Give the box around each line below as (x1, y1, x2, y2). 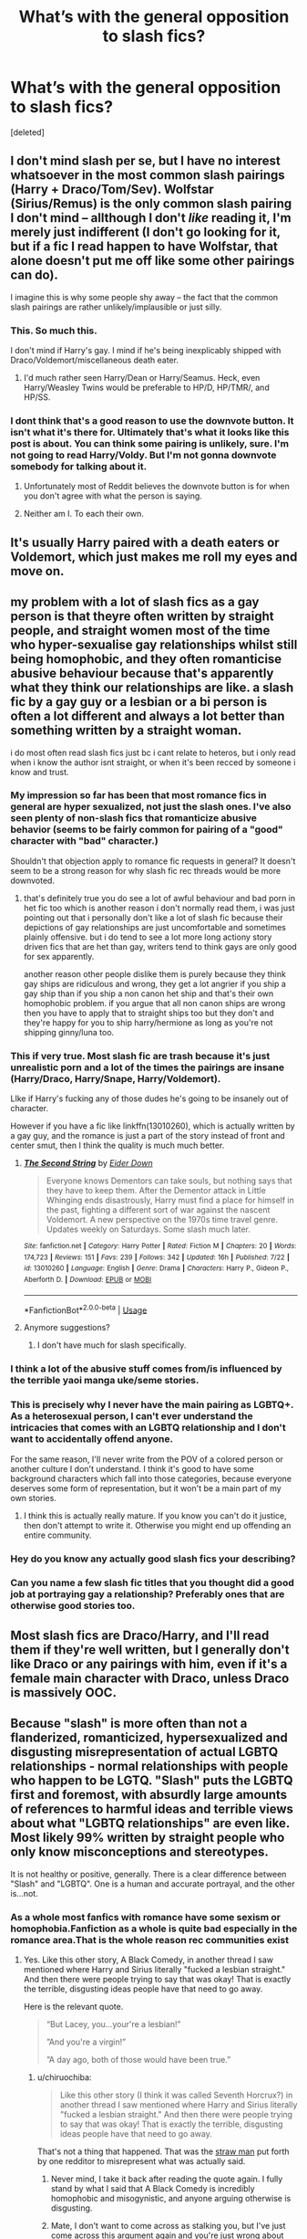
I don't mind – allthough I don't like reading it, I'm (10, 210, 292, 226)
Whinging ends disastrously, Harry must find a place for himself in (46, 1194, 295, 1206)
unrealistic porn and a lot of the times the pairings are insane (10, 1061, 285, 1074)
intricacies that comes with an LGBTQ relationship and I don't (10, 1422, 286, 1435)
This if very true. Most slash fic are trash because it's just (10, 1049, 271, 1062)
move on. (10, 563, 65, 579)
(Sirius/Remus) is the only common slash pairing (10, 196, 292, 212)
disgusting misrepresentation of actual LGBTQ (10, 1744, 279, 1760)
